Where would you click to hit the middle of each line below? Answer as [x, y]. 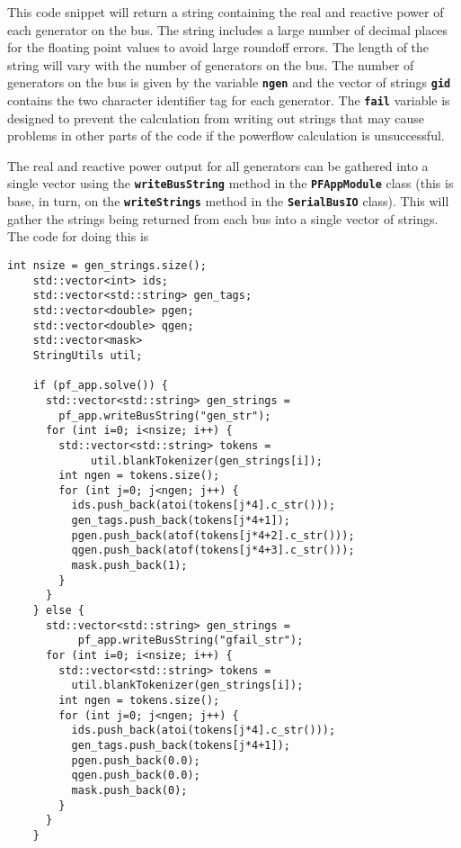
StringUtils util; [88, 355]
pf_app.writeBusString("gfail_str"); [191, 641]
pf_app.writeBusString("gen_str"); [165, 415]
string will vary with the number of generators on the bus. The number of [211, 64]
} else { [58, 611]
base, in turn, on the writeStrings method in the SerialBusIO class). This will [228, 201]
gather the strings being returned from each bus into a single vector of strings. [223, 218]
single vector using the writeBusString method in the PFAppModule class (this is [230, 183]
